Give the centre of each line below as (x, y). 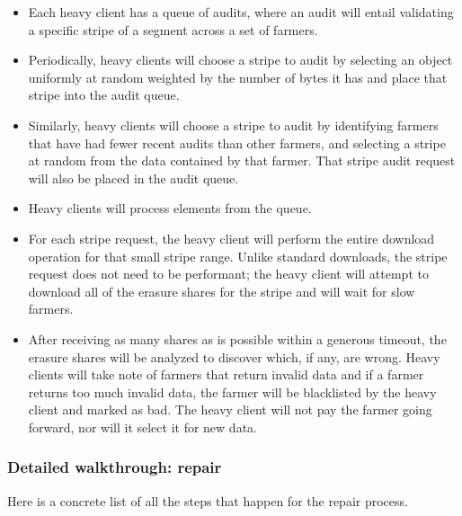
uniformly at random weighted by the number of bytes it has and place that (238, 77)
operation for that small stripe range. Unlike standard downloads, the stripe (238, 256)
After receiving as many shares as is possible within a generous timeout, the (237, 338)
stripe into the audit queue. (104, 95)
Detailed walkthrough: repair (115, 467)
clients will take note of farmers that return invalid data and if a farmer (226, 374)
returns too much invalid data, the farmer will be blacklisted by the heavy (232, 391)
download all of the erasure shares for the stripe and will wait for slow (222, 291)
